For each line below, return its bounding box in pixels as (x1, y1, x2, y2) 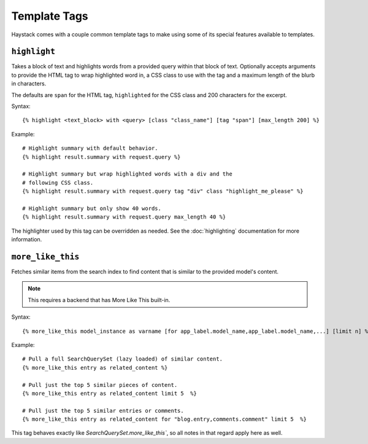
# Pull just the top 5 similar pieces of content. (22, 381, 178, 388)
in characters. (11, 80, 47, 87)
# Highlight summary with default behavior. (22, 145, 159, 152)
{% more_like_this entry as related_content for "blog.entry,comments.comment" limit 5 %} (22, 416, 307, 423)
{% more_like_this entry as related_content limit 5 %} (22, 390, 197, 397)
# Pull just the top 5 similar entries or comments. (22, 407, 184, 414)
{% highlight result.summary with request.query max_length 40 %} (22, 214, 226, 220)
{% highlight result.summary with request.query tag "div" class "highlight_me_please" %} (22, 188, 304, 195)
